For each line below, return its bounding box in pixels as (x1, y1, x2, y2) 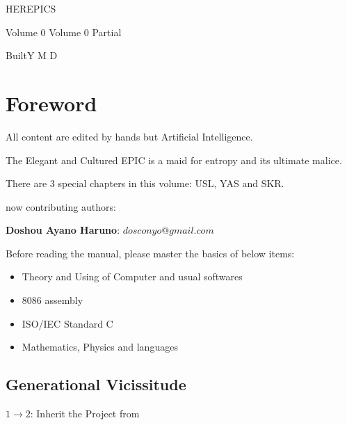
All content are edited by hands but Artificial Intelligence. (6, 129, 253, 143)
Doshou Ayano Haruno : (6, 223, 120, 237)
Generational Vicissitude (6, 374, 186, 395)
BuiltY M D (6, 48, 58, 63)
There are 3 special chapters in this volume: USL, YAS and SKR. (6, 176, 284, 191)
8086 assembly (22, 293, 83, 307)
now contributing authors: (6, 199, 116, 214)
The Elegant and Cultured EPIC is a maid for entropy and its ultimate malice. (6, 152, 342, 167)
